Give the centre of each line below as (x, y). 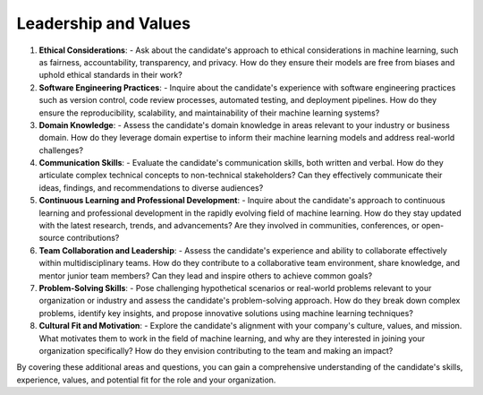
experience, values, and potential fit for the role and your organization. (146, 380)
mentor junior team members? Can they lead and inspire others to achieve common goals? (206, 275)
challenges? (61, 150)
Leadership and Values (104, 23)
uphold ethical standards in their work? (110, 75)
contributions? (93, 238)
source (52, 238)
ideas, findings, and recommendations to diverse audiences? (151, 187)
